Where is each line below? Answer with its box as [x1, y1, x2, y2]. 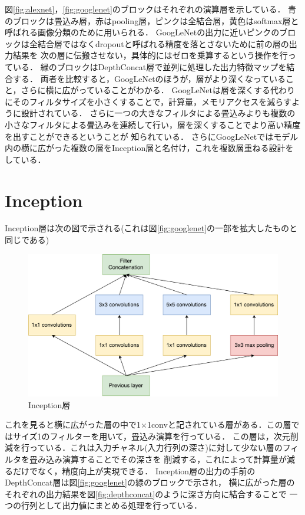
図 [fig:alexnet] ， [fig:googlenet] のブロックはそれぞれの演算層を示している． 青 [5, 3, 297, 15]
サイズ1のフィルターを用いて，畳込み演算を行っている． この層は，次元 [12, 429, 290, 442]
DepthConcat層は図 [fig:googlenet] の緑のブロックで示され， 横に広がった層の [5, 476, 295, 488]
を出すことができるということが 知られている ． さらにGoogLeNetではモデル [5, 130, 299, 142]
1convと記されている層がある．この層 [147, 418, 291, 431]
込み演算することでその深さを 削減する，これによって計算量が [45, 452, 287, 465]
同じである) [5, 234, 49, 246]
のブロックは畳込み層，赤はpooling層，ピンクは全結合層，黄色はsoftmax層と [5, 14, 299, 27]
